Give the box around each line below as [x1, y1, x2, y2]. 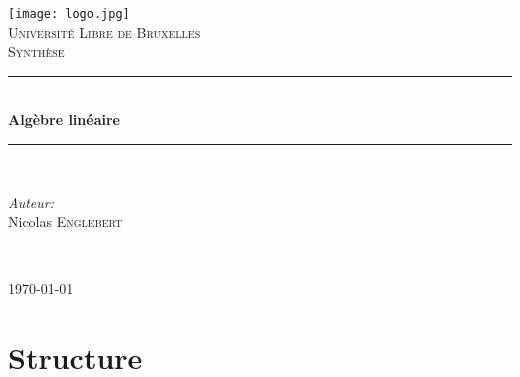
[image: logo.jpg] [8, 7, 130, 21]
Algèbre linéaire [8, 109, 120, 130]
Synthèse [8, 41, 65, 62]
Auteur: [8, 191, 55, 212]
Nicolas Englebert [8, 211, 123, 232]
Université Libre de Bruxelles [8, 21, 201, 42]
